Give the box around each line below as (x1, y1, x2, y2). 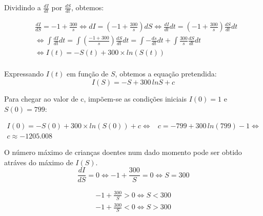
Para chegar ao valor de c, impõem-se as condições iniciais (4, 93, 187, 104)
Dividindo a (4, 2, 41, 13)
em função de (67, 68, 109, 79)
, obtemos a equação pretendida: (115, 68, 217, 79)
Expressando (4, 68, 44, 79)
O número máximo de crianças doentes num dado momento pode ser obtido (4, 147, 242, 158)
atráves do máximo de (4, 156, 73, 167)
